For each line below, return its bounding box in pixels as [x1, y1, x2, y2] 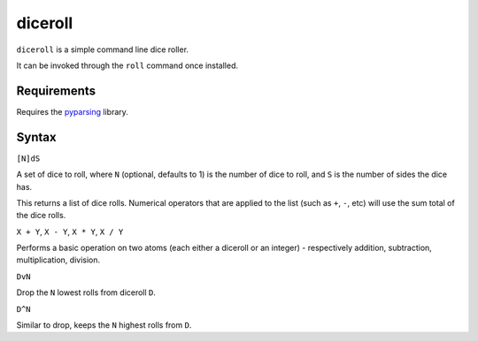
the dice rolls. [16, 210, 66, 221]
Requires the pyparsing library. [16, 106, 128, 117]
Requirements [16, 83, 96, 98]
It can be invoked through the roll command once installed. [16, 60, 239, 71]
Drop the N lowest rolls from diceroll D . [16, 287, 157, 298]
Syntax [16, 129, 57, 145]
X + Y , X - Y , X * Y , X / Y [16, 226, 124, 237]
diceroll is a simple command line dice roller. [16, 44, 189, 55]
